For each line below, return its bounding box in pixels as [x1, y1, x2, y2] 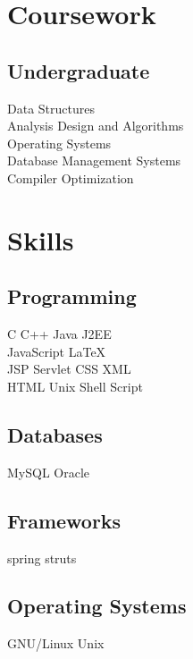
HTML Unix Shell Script [7, 376, 143, 395]
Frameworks [7, 506, 122, 534]
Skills [7, 221, 74, 258]
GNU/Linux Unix [7, 634, 105, 653]
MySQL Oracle [7, 462, 90, 481]
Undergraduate [7, 56, 150, 84]
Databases [7, 420, 103, 448]
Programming [7, 283, 137, 310]
